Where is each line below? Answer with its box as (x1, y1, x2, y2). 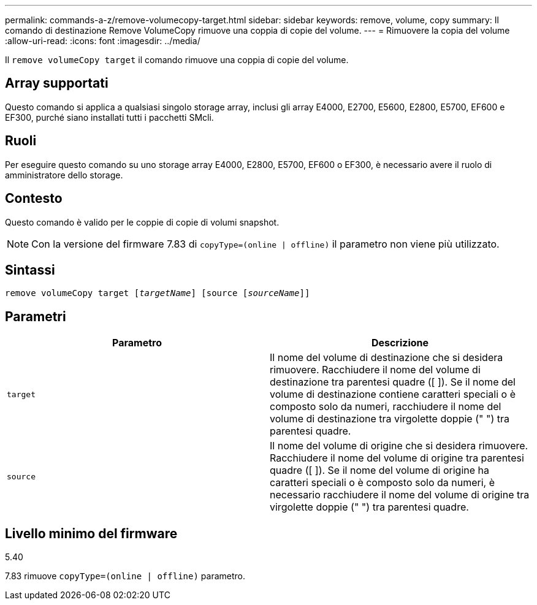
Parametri (5, 308, 66, 324)
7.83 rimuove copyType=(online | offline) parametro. (5, 571, 245, 582)
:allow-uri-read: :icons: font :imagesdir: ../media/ (5, 36, 200, 46)
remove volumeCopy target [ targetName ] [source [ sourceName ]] (5, 288, 310, 299)
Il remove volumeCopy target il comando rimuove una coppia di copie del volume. (5, 55, 349, 65)
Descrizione (371, 337, 429, 349)
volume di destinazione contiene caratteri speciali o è (270, 388, 516, 401)
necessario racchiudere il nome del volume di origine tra (270, 489, 530, 501)
